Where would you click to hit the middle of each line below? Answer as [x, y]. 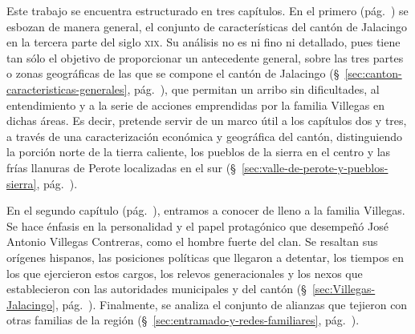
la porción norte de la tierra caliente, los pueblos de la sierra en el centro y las [199, 152]
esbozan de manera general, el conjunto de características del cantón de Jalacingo [207, 26]
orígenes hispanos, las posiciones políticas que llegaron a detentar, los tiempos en [205, 257]
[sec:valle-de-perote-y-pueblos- [315, 167]
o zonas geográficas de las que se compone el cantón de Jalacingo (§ [173, 73]
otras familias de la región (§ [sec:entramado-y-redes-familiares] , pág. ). [183, 320]
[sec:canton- [373, 73]
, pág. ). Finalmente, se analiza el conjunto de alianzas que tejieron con [231, 304]
